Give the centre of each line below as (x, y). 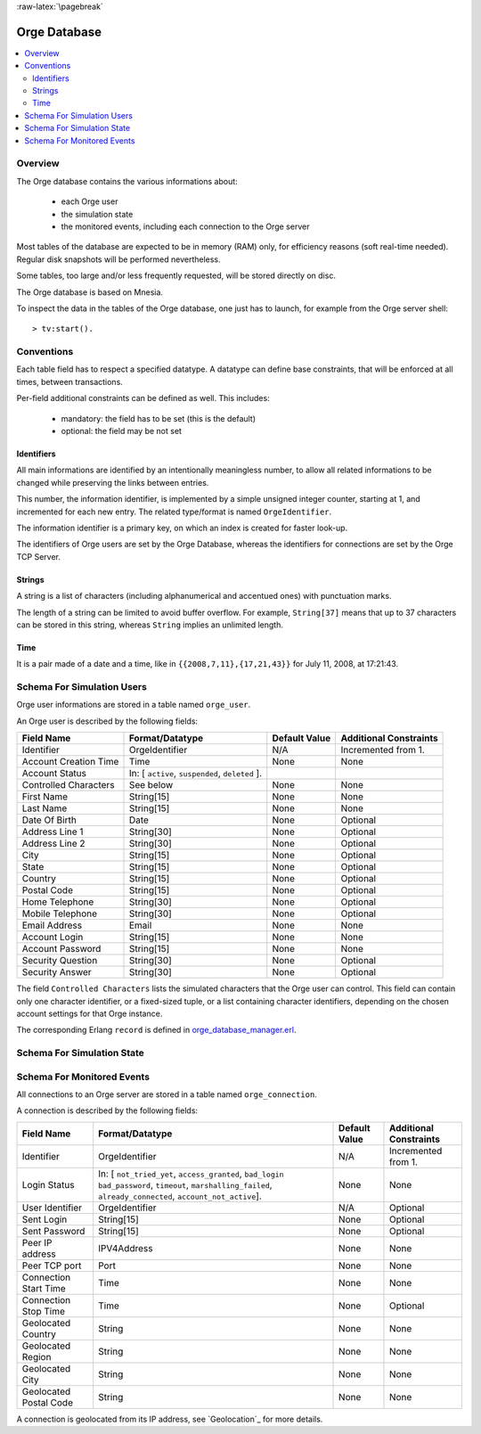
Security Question (60, 961)
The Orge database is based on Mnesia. (90, 292)
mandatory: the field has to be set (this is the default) (159, 418)
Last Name (45, 808)
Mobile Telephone (60, 914)
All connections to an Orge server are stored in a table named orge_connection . (167, 1094)
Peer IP (37, 1242)
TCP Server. (39, 556)
